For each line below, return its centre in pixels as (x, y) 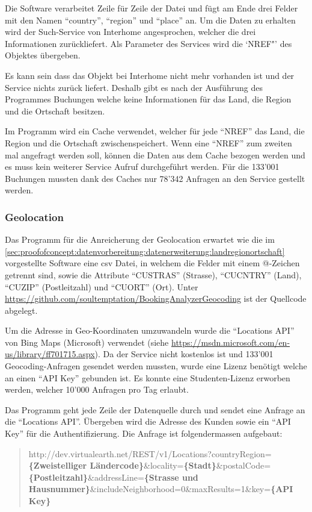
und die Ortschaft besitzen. (55, 111)
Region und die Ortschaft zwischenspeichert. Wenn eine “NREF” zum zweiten (148, 142)
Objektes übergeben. (43, 55)
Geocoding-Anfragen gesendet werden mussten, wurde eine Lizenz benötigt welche (156, 366)
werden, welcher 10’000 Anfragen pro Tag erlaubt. (97, 389)
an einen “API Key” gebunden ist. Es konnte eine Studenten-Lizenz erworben (148, 377)
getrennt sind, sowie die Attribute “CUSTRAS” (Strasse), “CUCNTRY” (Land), (153, 274)
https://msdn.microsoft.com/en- (231, 342)
